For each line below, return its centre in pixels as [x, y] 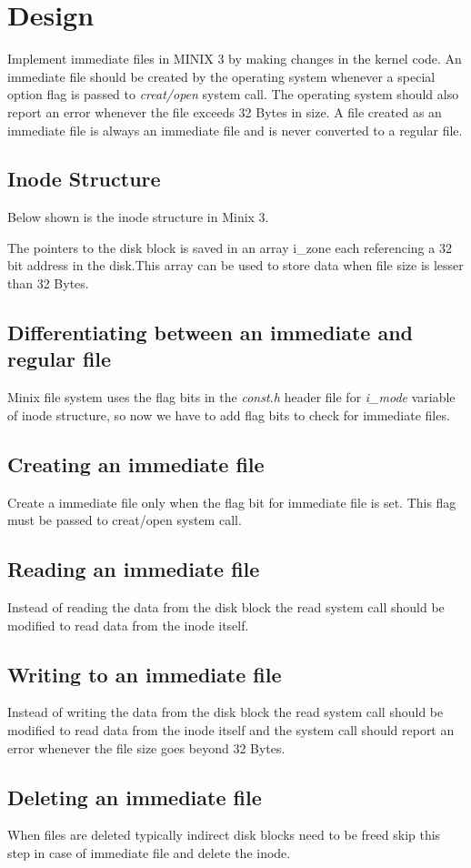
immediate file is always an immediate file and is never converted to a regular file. [235, 130]
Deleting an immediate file [135, 797]
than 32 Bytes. [48, 283]
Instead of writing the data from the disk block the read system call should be [225, 712]
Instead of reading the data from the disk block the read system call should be [226, 607]
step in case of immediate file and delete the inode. [149, 853]
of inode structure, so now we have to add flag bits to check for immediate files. [229, 414]
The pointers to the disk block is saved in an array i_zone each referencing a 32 [230, 247]
